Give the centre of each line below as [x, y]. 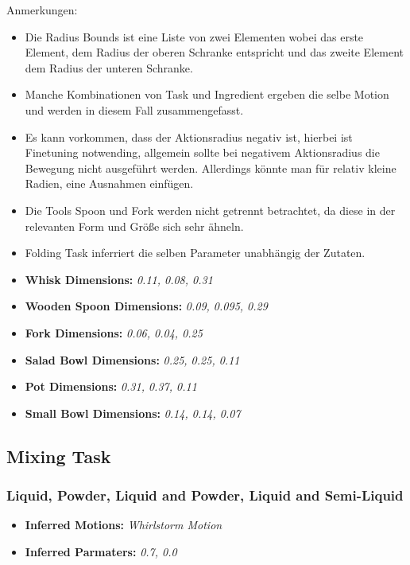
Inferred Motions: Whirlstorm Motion [124, 525]
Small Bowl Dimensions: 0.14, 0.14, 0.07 [133, 413]
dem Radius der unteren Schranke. [109, 67]
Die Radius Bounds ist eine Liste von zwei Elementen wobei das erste [194, 36]
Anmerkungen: [42, 10]
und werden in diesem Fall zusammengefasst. [134, 109]
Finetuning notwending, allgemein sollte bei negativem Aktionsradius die [202, 152]
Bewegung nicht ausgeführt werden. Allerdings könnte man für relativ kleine [211, 168]
